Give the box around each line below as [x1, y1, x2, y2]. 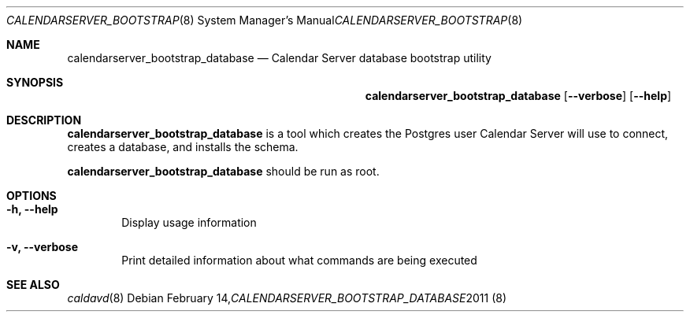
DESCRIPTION [6, 113, 82, 127]
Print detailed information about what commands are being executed [121, 253, 477, 267]
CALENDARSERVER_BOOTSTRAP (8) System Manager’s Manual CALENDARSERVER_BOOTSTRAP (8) [6, 13, 523, 27]
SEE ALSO [6, 278, 60, 291]
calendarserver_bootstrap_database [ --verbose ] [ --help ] [365, 89, 672, 102]
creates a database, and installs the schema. [67, 140, 299, 153]
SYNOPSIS [6, 76, 64, 89]
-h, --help [6, 202, 58, 216]
